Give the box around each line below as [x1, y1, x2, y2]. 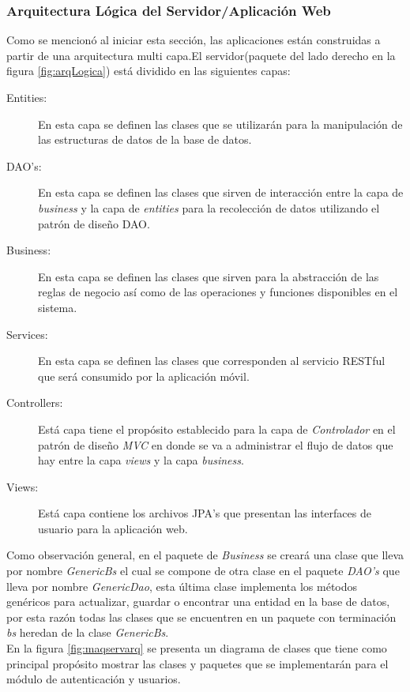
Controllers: [6, 394, 63, 411]
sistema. [38, 299, 77, 315]
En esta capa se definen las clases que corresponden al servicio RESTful [38, 352, 386, 369]
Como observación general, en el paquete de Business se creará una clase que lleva [6, 547, 404, 563]
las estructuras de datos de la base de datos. [38, 131, 252, 148]
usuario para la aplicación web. [38, 520, 188, 536]
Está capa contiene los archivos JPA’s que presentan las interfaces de [38, 505, 371, 521]
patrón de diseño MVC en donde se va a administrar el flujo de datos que [38, 436, 393, 453]
